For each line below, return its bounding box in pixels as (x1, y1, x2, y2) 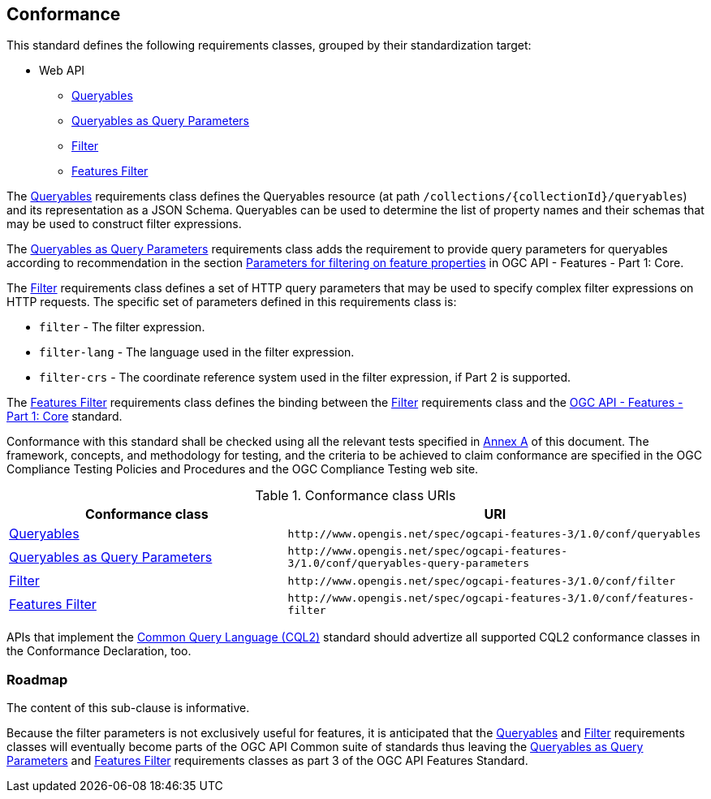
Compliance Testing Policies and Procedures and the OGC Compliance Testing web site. (6, 462, 479, 477)
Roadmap (6, 671, 68, 688)
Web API (39, 63, 85, 78)
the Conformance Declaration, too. (6, 644, 192, 659)
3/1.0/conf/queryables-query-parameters (287, 557, 530, 570)
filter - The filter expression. (39, 320, 205, 335)
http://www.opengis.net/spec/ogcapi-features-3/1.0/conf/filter (287, 574, 676, 587)
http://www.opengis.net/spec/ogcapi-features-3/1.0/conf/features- (287, 592, 695, 605)
